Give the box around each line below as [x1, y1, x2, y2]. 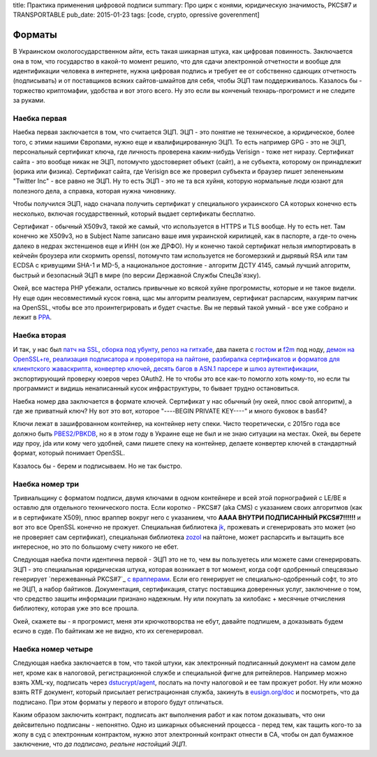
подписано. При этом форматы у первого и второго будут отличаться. [13, 698, 224, 706]
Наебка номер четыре [13, 644, 94, 654]
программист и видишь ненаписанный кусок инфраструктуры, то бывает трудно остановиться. [13, 384, 300, 392]
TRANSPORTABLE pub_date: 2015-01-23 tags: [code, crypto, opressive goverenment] [13, 10, 260, 19]
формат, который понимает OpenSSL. [13, 449, 126, 457]
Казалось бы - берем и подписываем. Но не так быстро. [13, 462, 183, 470]
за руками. [13, 96, 45, 105]
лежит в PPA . [13, 313, 52, 321]
